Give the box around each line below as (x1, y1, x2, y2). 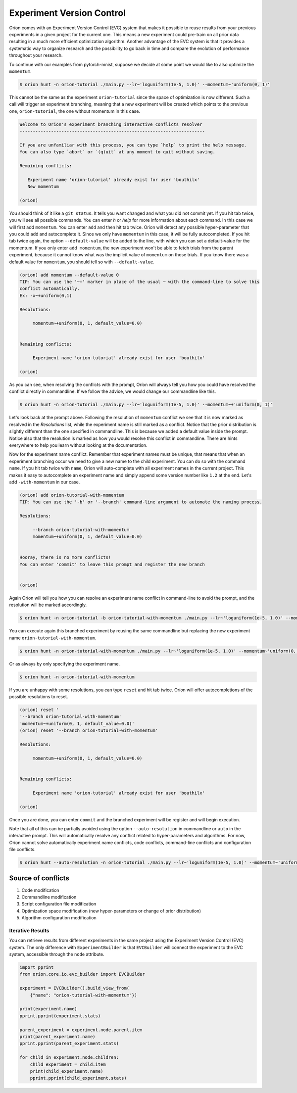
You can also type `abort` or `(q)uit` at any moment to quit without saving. (19, 149, 215, 155)
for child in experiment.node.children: (19, 1054, 119, 1060)
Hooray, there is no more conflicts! (19, 555, 111, 560)
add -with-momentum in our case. (9, 479, 80, 485)
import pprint (19, 965, 54, 970)
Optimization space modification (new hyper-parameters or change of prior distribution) (21, 908, 201, 914)
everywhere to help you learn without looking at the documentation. (9, 442, 148, 448)
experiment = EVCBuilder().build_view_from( (19, 985, 130, 991)
